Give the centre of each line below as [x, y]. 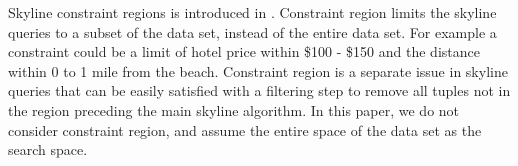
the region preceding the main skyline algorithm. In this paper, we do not [234, 109]
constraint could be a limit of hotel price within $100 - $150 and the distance [244, 51]
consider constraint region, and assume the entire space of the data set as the [245, 129]
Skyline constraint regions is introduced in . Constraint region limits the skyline [252, 12]
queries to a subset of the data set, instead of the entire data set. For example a [252, 31]
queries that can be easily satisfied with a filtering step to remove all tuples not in [259, 90]
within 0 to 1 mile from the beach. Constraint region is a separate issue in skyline [258, 70]
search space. [48, 149]
